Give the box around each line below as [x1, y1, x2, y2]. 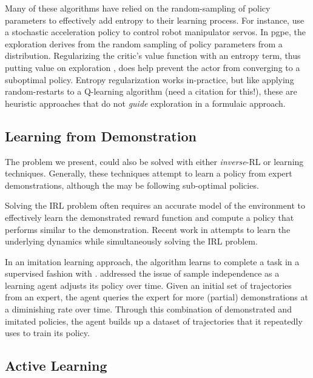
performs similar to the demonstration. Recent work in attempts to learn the [5, 223, 291, 235]
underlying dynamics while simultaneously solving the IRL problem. [5, 235, 258, 248]
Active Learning [5, 356, 107, 375]
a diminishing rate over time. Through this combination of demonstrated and [5, 303, 292, 316]
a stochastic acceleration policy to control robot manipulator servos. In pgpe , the [5, 25, 306, 38]
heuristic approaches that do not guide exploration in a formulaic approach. [5, 96, 286, 109]
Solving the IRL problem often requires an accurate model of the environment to [5, 199, 305, 212]
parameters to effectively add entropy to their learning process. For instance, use [5, 13, 305, 26]
